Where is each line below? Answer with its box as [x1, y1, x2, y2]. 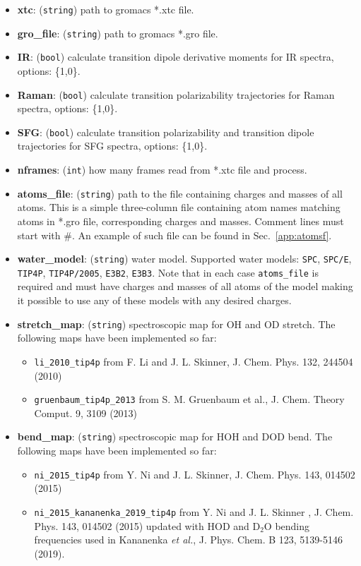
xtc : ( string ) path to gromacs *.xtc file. [17, 2, 194, 16]
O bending [264, 518, 310, 533]
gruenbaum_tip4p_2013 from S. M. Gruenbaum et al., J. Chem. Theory [34, 392, 345, 407]
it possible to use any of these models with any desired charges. [17, 293, 292, 308]
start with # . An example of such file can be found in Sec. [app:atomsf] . [17, 227, 332, 242]
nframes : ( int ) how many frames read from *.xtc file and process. [17, 162, 307, 177]
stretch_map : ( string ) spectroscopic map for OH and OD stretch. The [17, 316, 336, 331]
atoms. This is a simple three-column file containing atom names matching [17, 200, 341, 215]
